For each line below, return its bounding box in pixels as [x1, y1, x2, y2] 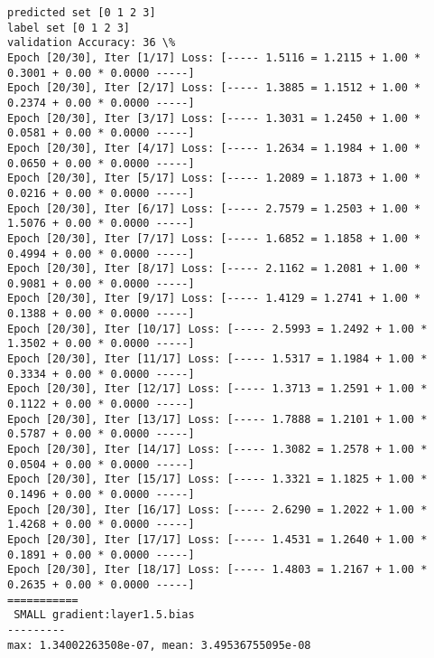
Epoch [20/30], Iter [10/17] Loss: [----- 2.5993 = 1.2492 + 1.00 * [7, 322, 428, 335]
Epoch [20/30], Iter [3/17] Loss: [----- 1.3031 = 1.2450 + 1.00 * [7, 111, 421, 125]
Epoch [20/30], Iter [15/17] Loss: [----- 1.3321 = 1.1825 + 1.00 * [7, 473, 428, 486]
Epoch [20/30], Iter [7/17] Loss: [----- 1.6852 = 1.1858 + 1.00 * [7, 231, 421, 245]
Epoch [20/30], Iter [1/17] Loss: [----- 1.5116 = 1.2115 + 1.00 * [7, 51, 421, 64]
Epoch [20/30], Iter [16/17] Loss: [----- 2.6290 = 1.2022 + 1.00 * [7, 503, 428, 516]
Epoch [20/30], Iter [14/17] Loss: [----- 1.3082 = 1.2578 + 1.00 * [7, 443, 428, 456]
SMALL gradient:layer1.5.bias [14, 608, 195, 622]
